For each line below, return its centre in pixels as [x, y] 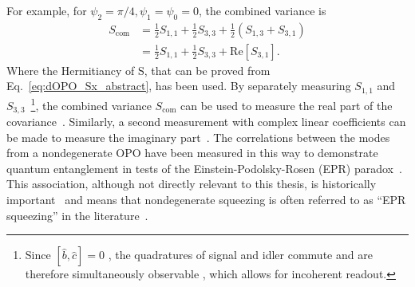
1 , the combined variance [91, 104]
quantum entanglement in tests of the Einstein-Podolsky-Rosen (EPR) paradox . [204, 168]
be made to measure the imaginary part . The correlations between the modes [198, 137]
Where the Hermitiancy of [71, 70]
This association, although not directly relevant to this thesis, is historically [192, 184]
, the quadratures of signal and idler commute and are [240, 255]
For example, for [47, 10]
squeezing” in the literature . [77, 215]
